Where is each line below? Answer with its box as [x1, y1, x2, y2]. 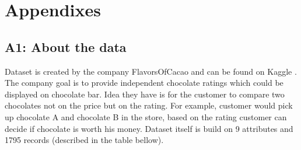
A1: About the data [5, 37, 127, 55]
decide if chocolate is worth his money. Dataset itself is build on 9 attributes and [5, 122, 293, 134]
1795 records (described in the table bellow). [5, 134, 164, 146]
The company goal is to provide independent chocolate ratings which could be [5, 76, 283, 89]
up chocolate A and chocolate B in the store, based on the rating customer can [5, 110, 287, 123]
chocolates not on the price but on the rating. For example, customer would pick [5, 99, 293, 111]
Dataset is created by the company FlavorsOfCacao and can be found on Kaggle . [5, 65, 297, 77]
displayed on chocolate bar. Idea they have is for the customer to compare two [5, 88, 285, 100]
